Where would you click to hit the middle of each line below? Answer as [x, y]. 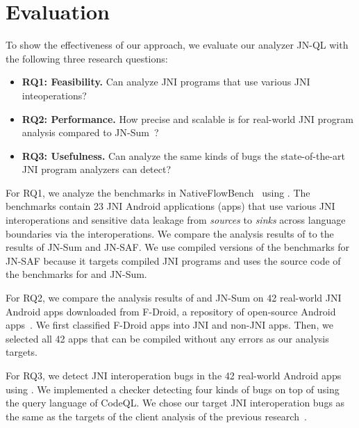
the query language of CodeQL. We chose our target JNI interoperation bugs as [175, 403]
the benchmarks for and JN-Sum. [76, 274]
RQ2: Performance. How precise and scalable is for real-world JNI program [187, 118]
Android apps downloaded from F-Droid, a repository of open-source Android [171, 311]
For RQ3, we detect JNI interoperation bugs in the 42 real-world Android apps [174, 375]
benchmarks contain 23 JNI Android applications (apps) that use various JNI [170, 206]
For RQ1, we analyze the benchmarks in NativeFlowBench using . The [158, 192]
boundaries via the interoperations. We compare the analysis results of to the [170, 233]
